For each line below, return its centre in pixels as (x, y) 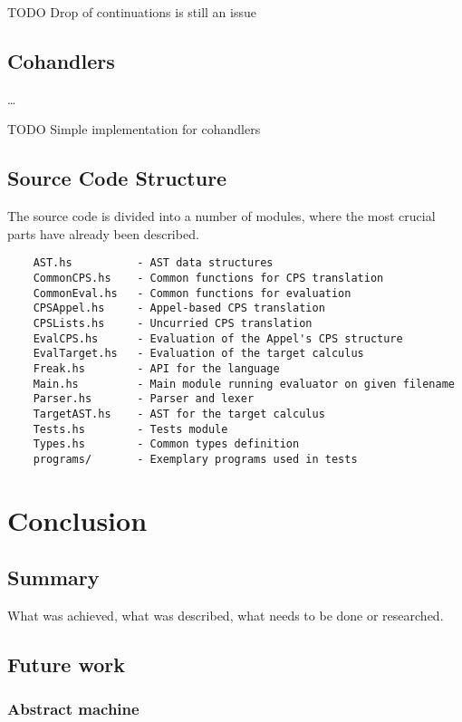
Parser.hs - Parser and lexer (144, 399)
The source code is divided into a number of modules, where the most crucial (221, 216)
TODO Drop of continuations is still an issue (132, 12)
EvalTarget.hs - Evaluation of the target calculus (198, 354)
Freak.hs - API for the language (156, 368)
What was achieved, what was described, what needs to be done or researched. (226, 616)
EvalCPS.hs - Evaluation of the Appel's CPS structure (218, 338)
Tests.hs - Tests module (130, 429)
